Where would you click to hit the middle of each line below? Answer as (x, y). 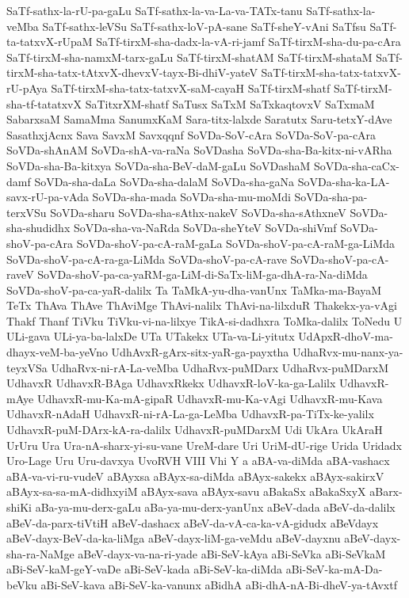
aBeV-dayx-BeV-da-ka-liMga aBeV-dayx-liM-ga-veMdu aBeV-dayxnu (174, 538)
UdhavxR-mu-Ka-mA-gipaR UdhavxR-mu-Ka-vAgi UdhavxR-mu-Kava (210, 398)
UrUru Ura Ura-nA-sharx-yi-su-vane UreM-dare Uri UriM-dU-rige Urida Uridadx (204, 445)
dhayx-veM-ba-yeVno (57, 352)
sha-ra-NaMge (40, 553)
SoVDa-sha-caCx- (356, 165)
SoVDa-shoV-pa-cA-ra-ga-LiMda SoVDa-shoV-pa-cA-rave (147, 259)
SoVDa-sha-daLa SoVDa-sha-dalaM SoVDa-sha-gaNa (164, 181)
